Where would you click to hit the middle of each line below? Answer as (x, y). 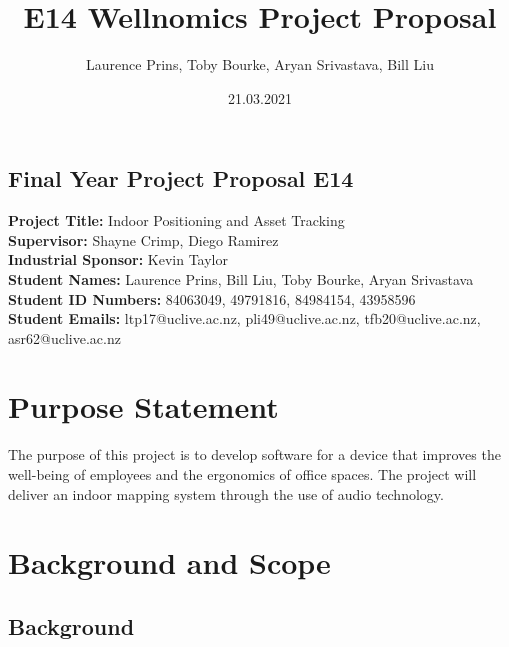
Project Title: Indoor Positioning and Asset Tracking (176, 220)
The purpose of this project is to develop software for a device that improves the (254, 454)
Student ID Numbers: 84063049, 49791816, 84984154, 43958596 (212, 298)
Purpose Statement (143, 406)
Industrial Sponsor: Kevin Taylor (118, 259)
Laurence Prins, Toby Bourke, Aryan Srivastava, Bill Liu (260, 64)
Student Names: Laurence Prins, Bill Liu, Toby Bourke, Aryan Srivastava (241, 278)
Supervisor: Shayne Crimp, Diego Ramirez (143, 239)
